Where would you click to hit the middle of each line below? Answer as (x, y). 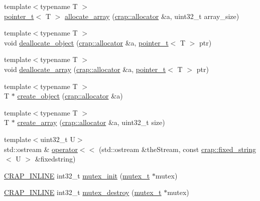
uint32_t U (58, 139)
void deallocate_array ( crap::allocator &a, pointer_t (85, 69)
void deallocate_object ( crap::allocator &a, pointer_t (86, 42)
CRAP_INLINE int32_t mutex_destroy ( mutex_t (83, 192)
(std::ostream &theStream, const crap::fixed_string (177, 149)
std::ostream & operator (41, 149)
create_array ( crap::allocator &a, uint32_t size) (91, 122)
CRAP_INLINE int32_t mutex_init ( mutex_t (77, 175)
